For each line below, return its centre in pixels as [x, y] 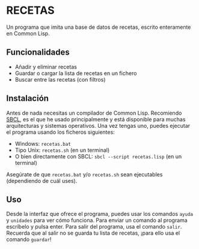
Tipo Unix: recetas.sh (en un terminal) [62, 150]
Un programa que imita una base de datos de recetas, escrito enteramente [99, 27]
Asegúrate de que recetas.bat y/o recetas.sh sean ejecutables [84, 174]
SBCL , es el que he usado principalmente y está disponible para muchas [96, 119]
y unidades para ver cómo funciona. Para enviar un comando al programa [97, 220]
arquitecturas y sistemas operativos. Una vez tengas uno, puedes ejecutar [98, 125]
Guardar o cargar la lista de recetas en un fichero [76, 73]
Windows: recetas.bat [43, 143]
